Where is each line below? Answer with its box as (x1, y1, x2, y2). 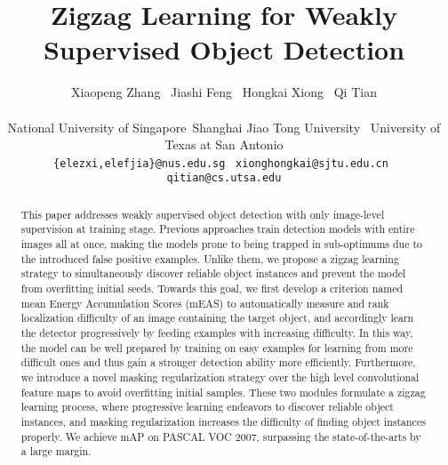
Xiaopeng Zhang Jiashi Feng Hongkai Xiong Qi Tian (71, 83, 377, 101)
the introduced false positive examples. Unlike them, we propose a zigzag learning (20, 251, 399, 266)
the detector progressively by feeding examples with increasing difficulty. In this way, (20, 325, 413, 341)
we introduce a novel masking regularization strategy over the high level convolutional (20, 370, 420, 385)
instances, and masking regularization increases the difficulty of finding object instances (20, 413, 426, 429)
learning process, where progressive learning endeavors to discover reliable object (20, 399, 394, 414)
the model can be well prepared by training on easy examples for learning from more (20, 340, 413, 355)
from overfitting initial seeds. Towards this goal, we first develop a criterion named (20, 281, 404, 296)
